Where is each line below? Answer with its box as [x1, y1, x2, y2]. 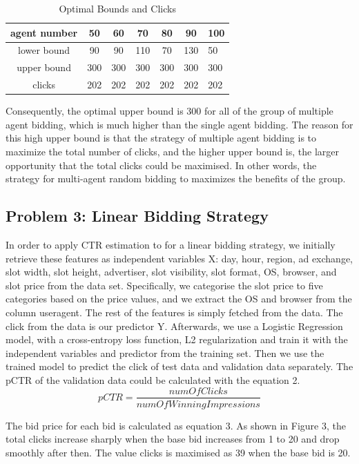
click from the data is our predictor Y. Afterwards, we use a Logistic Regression [6, 318, 343, 333]
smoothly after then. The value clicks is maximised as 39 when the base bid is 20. [6, 445, 351, 459]
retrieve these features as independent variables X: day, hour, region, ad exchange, [6, 251, 353, 265]
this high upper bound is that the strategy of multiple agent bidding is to [6, 130, 317, 145]
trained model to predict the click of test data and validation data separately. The [6, 359, 353, 374]
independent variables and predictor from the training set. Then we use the [6, 345, 324, 360]
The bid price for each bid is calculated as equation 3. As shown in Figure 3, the [6, 418, 346, 432]
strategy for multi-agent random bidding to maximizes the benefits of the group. [6, 171, 346, 186]
